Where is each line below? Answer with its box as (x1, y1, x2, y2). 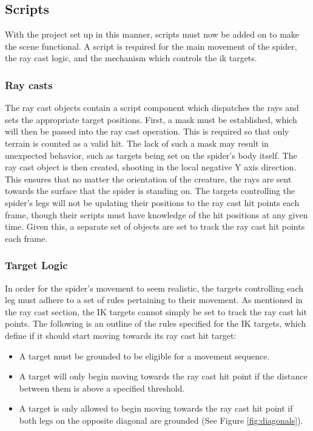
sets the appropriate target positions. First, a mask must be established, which (5, 113, 297, 125)
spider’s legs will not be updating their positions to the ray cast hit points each (5, 196, 300, 209)
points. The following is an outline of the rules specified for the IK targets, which (5, 317, 306, 330)
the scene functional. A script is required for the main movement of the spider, (5, 39, 297, 52)
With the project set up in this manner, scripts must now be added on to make (5, 28, 300, 41)
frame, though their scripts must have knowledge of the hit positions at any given (5, 208, 308, 221)
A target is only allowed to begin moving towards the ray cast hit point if (19, 402, 293, 415)
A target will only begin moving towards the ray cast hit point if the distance (19, 370, 308, 383)
